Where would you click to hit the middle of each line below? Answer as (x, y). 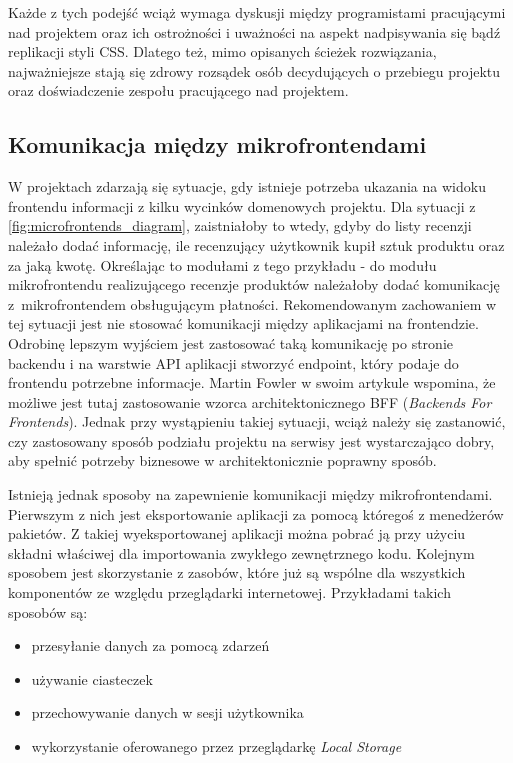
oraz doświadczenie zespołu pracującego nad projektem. (178, 90)
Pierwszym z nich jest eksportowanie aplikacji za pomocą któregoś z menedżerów (256, 513)
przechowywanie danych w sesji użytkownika (167, 712)
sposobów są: (48, 611)
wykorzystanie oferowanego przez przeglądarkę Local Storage (216, 746)
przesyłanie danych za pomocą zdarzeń (150, 645)
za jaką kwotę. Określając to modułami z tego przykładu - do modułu (222, 264)
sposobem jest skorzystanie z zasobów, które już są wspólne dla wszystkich (237, 572)
